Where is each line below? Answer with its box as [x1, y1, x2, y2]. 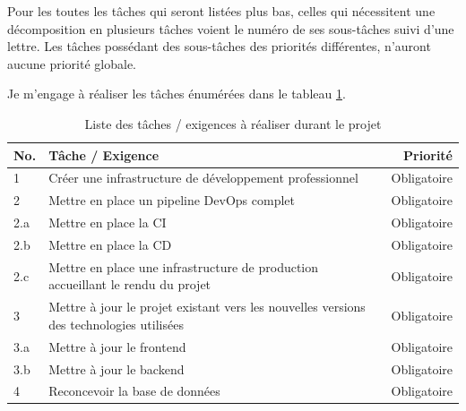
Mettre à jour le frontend [48, 337, 186, 355]
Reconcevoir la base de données [48, 381, 220, 400]
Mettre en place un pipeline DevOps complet [48, 191, 295, 210]
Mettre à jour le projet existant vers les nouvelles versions [48, 297, 366, 316]
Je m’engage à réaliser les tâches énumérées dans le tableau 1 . [7, 84, 346, 103]
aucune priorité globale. [7, 54, 136, 73]
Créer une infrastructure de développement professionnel [48, 168, 358, 187]
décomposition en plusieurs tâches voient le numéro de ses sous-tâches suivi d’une [7, 19, 454, 38]
